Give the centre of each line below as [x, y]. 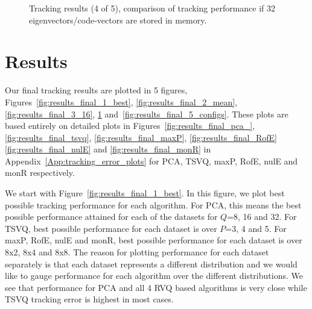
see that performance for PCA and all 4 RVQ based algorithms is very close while [156, 287]
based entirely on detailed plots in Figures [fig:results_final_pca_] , [130, 126]
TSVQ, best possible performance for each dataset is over [111, 228]
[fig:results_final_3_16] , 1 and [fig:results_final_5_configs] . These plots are [147, 114]
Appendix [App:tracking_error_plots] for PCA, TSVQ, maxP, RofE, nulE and [151, 161]
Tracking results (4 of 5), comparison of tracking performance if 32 [152, 8]
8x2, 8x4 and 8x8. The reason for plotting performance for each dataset [137, 252]
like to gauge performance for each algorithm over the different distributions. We [154, 276]
